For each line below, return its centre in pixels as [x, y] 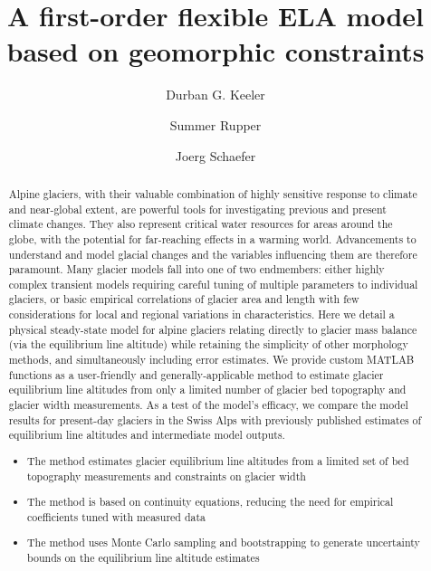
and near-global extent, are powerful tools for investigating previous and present [197, 209]
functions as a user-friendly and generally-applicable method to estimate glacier [196, 374]
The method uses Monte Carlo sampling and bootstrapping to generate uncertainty [224, 542]
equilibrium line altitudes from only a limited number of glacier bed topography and [207, 390]
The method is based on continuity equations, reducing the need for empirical [211, 502]
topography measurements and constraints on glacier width [167, 476]
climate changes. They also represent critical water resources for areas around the [201, 224]
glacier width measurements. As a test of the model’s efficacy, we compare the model [208, 405]
